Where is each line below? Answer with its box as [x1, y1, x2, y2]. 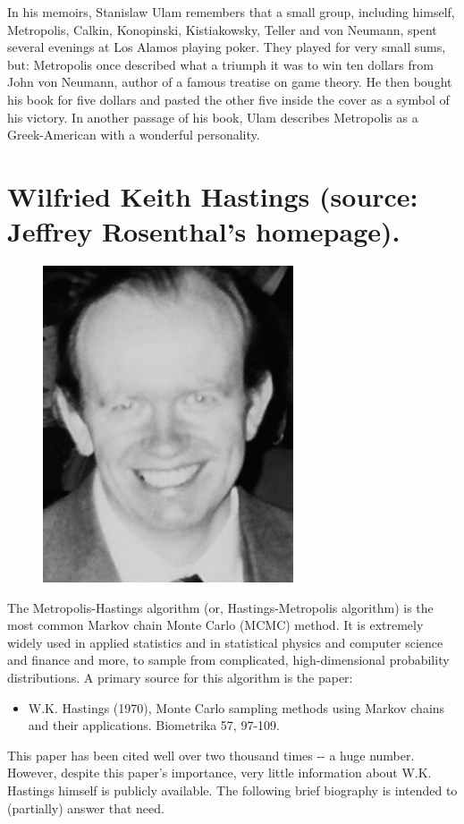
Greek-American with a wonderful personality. [7, 125, 260, 144]
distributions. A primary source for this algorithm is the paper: [7, 668, 353, 687]
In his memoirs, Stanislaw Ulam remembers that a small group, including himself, [7, 3, 455, 21]
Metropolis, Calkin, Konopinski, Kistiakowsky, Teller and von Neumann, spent [7, 20, 437, 38]
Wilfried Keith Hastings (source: [7, 177, 418, 214]
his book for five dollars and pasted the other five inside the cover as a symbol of [7, 89, 450, 108]
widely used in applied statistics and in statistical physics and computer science [7, 633, 443, 651]
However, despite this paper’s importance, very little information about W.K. [7, 763, 432, 782]
